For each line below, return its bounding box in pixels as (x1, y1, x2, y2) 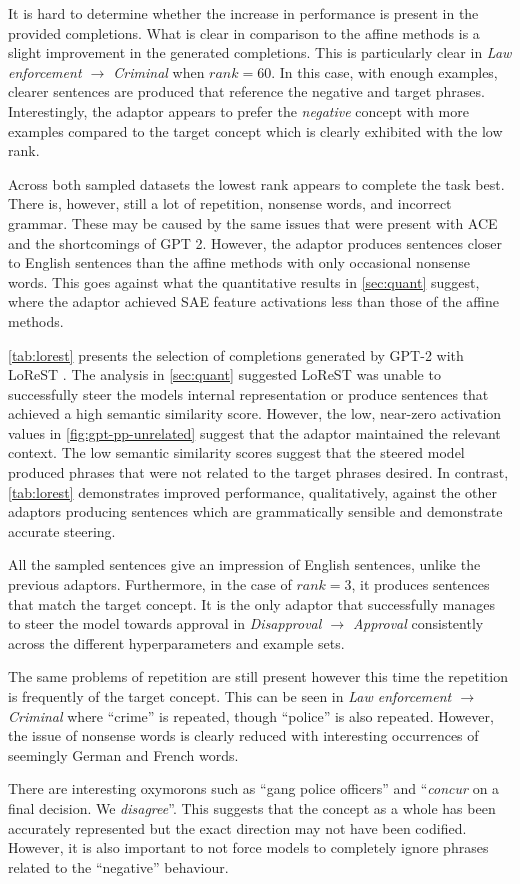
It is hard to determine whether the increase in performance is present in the (8, 3, 479, 23)
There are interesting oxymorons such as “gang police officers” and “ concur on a (8, 778, 500, 799)
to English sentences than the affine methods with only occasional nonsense (8, 252, 470, 273)
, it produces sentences (351, 574, 490, 595)
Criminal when (113, 61, 205, 82)
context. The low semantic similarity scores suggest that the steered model (8, 442, 465, 463)
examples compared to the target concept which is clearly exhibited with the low (8, 120, 503, 141)
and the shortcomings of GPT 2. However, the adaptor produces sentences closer (8, 232, 503, 253)
